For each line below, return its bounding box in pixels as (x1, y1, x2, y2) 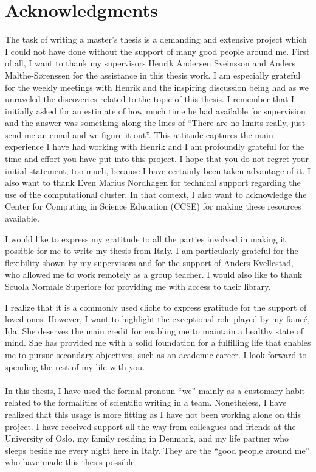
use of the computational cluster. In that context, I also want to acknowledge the (5, 188, 307, 200)
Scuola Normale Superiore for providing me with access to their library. (5, 280, 271, 292)
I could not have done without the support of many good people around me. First (5, 44, 310, 57)
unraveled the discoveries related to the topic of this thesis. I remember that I (5, 93, 295, 105)
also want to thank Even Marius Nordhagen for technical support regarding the (5, 176, 301, 189)
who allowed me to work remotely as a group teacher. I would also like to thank (5, 268, 303, 281)
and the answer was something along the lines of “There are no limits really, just (5, 116, 306, 129)
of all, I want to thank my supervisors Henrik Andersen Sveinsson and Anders (5, 57, 295, 69)
